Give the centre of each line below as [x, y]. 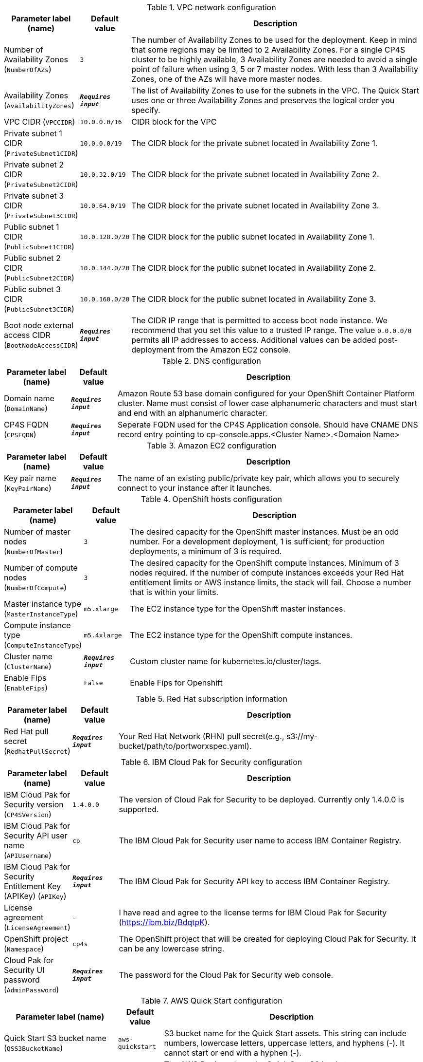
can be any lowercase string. [172, 949]
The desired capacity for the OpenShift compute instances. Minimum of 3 [264, 563]
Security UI [24, 970]
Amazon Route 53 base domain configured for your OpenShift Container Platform [266, 393]
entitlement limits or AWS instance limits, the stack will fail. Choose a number [271, 582]
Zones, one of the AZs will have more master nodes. [227, 79]
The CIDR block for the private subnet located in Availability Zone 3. [255, 205]
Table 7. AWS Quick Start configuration [211, 1001]
